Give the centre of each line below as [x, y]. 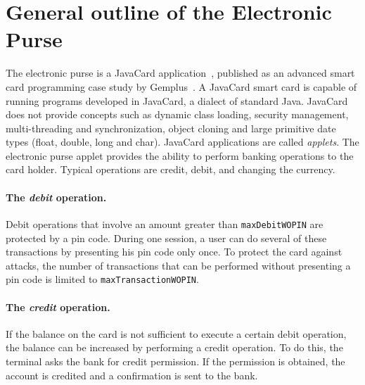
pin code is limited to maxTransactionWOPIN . [102, 279]
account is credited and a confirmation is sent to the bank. [132, 375]
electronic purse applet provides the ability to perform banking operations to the [180, 155]
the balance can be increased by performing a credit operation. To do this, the [174, 347]
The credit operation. [58, 307]
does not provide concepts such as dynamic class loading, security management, [177, 114]
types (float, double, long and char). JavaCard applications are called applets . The [182, 142]
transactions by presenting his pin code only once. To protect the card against [174, 252]
